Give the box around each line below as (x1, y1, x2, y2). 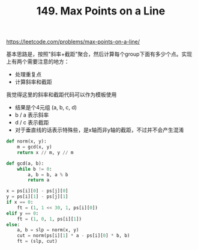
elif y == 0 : (6, 210, 39, 216)
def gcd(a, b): (6, 160, 44, 166)
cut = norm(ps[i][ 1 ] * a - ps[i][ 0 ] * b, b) (17, 233, 130, 239)
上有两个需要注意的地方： (6, 58, 70, 66)
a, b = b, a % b (28, 171, 68, 178)
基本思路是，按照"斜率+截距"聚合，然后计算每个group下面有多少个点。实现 (6, 50, 193, 58)
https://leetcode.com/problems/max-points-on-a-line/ (6, 38, 140, 46)
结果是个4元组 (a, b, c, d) (14, 104, 77, 111)
